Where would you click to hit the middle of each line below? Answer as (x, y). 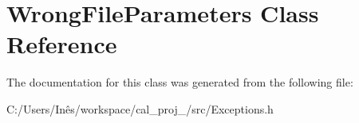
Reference (62, 44)
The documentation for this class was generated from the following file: (180, 82)
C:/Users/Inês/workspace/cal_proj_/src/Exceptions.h (140, 108)
